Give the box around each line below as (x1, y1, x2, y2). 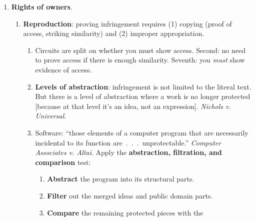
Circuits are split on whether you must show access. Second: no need (35, 44, 245, 55)
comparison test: (35, 156, 91, 167)
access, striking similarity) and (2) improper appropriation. (23, 28, 204, 38)
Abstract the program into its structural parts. (47, 173, 194, 184)
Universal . (35, 110, 66, 121)
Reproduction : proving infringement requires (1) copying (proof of (23, 18, 232, 28)
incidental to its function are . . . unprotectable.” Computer (35, 137, 221, 147)
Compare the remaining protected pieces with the (47, 207, 203, 217)
